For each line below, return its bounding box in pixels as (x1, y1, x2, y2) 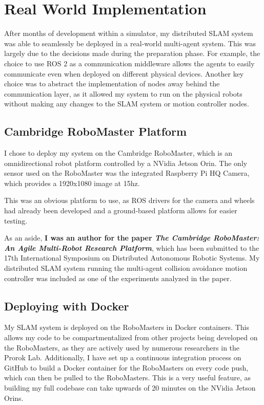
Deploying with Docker (4, 298, 129, 314)
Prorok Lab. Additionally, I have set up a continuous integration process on (4, 352, 241, 363)
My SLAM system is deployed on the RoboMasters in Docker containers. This (4, 322, 249, 333)
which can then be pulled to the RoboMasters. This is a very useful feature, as (4, 372, 251, 383)
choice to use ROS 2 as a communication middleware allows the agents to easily (4, 58, 255, 68)
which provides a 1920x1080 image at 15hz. (4, 177, 140, 188)
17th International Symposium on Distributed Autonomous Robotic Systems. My (4, 252, 260, 263)
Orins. (4, 392, 24, 403)
